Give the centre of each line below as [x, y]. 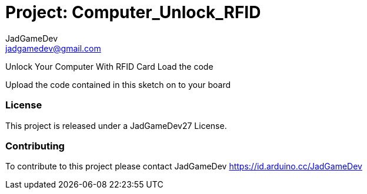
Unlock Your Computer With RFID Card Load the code [109, 66]
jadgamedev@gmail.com [53, 48]
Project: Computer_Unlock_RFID [133, 12]
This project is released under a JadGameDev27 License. [116, 125]
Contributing [35, 146]
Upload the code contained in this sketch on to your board [118, 84]
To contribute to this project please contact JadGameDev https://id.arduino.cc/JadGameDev [184, 166]
